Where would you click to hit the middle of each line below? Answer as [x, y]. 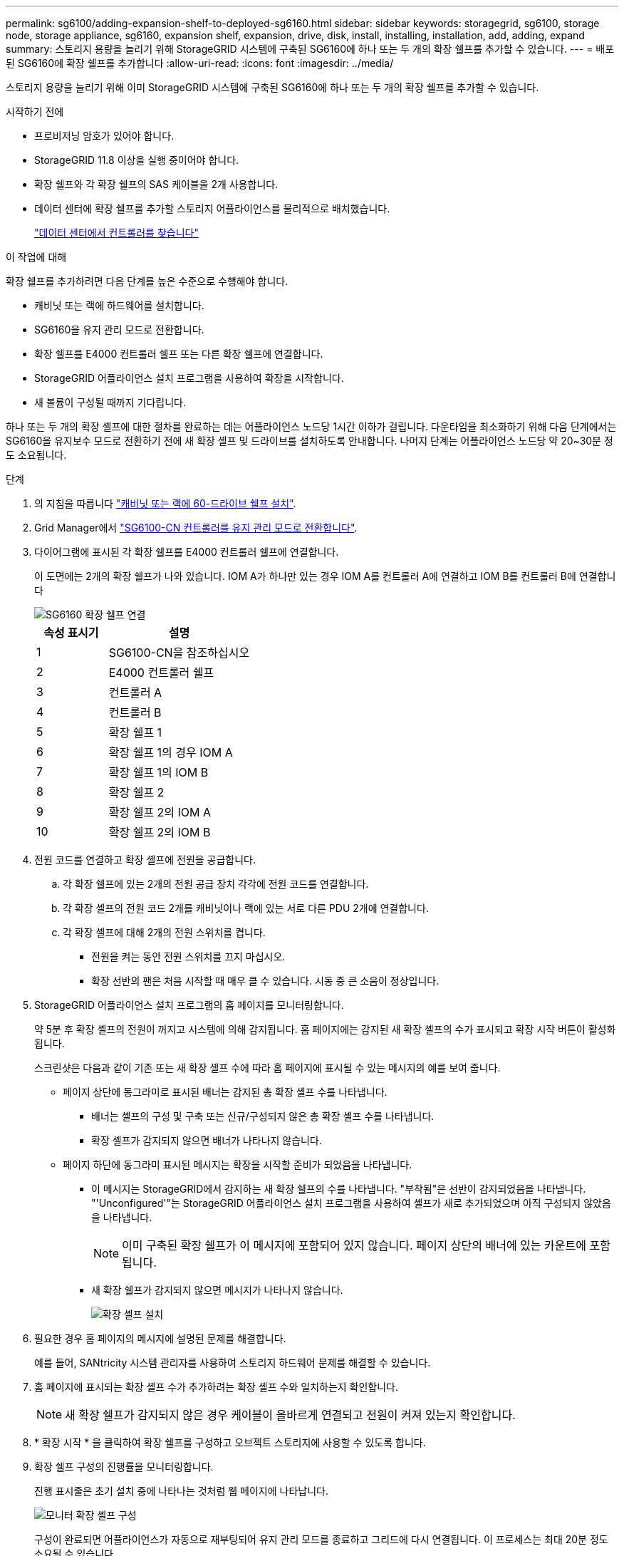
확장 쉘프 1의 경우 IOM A [171, 752]
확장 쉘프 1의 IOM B [158, 772]
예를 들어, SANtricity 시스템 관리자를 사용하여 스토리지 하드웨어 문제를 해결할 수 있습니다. [233, 1363]
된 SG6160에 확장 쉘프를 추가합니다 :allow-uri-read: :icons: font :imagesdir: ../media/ [200, 63]
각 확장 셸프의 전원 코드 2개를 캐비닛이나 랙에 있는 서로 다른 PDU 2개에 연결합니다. [246, 908]
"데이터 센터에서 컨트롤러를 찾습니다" [116, 233]
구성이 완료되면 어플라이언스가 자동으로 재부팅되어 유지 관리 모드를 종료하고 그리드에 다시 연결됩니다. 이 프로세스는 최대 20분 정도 [321, 1539]
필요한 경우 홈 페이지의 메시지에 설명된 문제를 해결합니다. [160, 1338]
